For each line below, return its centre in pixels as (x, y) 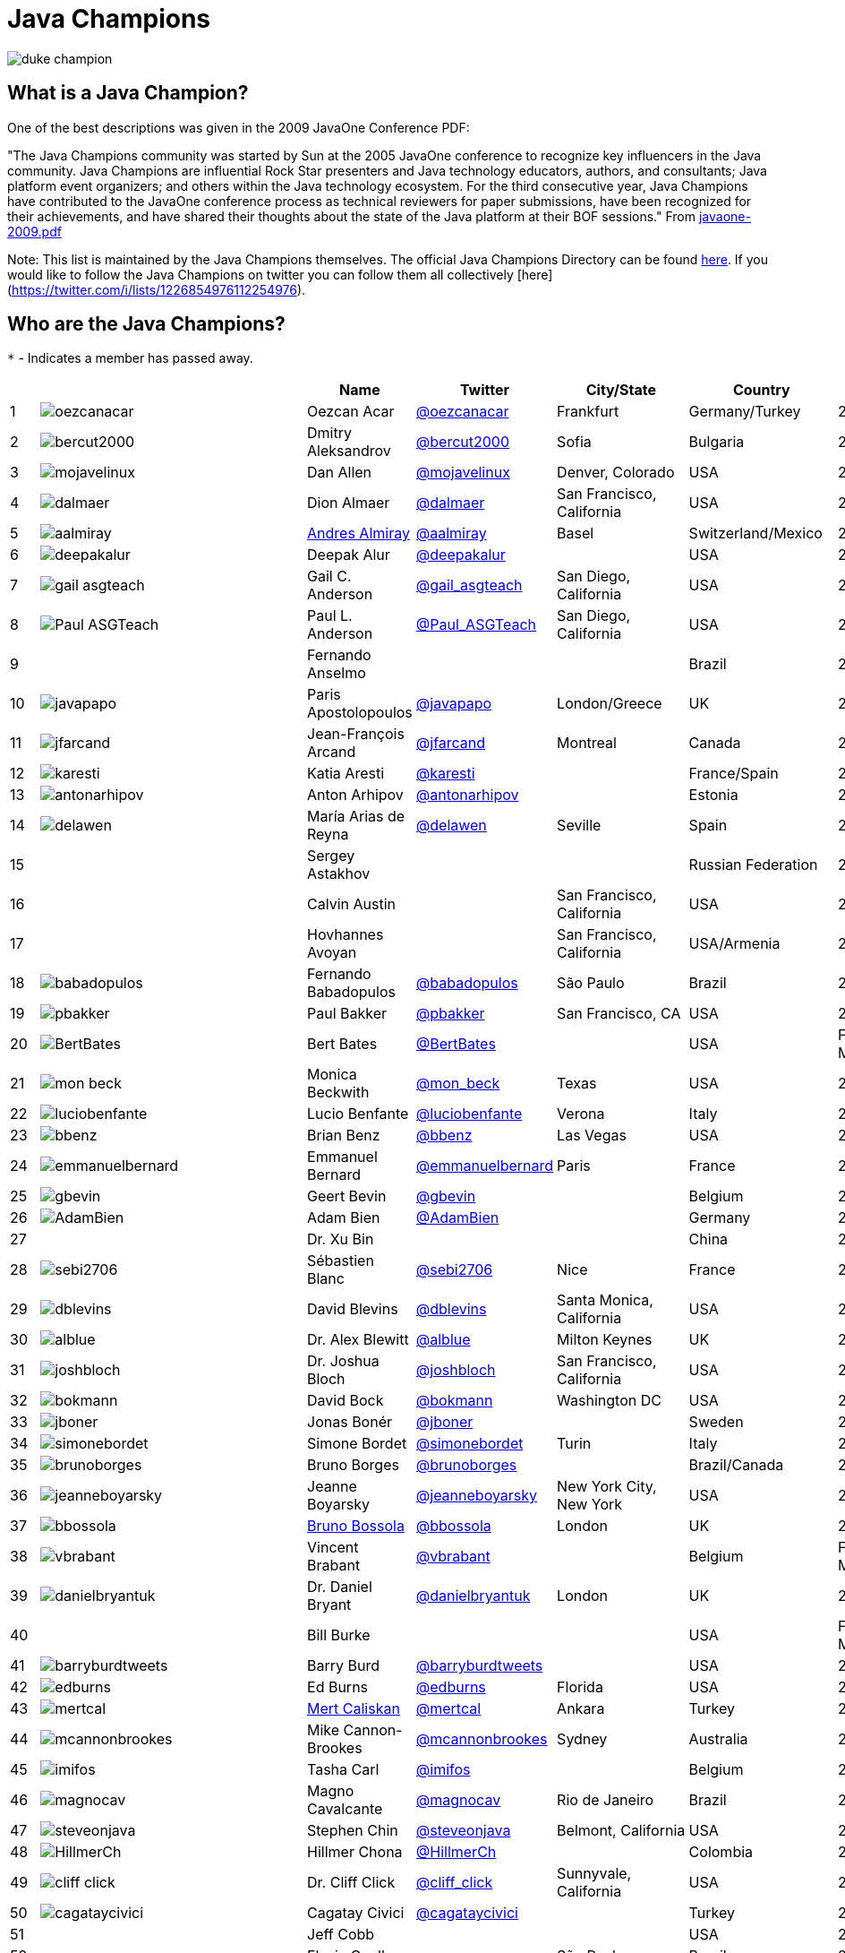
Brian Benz (344, 1136)
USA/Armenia (734, 944)
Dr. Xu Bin (341, 1239)
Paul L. (330, 616)
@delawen (451, 826)
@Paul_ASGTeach (476, 625)
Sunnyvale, (594, 1874)
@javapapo (454, 704)
